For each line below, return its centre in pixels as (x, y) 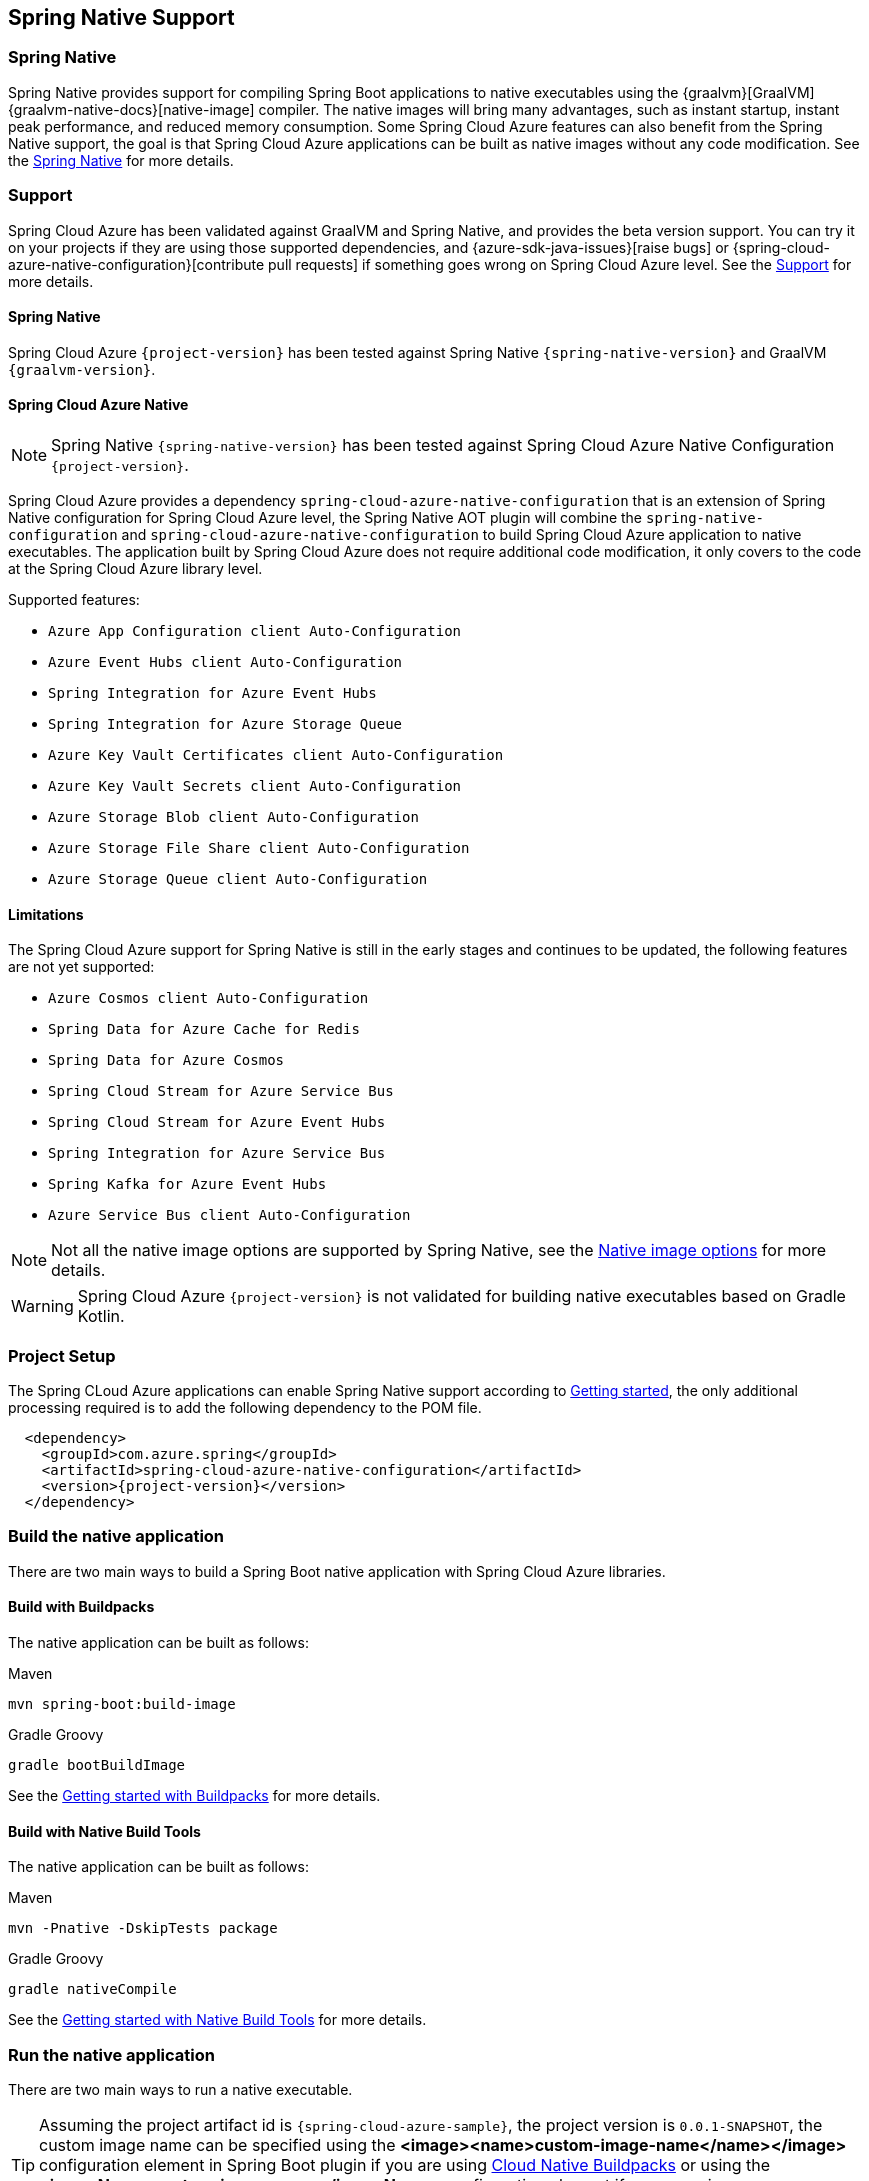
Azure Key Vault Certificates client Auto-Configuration (276, 754)
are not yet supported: (81, 967)
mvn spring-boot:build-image (122, 1703)
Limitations (46, 914)
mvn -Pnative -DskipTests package (143, 1928)
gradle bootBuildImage (97, 1764)
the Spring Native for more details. (121, 160)
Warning (42, 1306)
